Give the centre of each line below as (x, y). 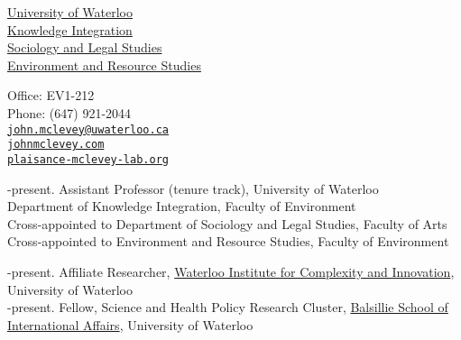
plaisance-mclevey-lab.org (88, 159)
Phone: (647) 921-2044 (69, 112)
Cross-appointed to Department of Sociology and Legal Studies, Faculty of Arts (227, 223)
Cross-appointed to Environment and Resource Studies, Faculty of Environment (228, 241)
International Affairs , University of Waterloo (130, 324)
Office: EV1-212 (51, 95)
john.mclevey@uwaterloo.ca (88, 129)
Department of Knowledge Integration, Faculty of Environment (182, 206)
